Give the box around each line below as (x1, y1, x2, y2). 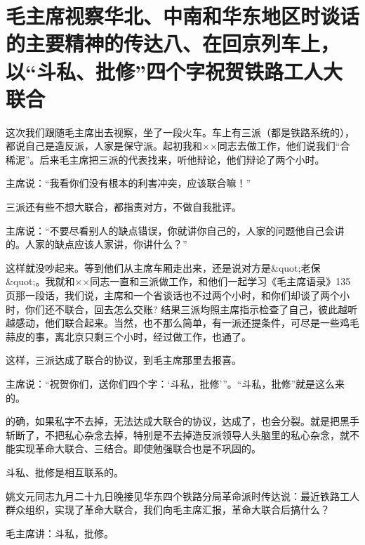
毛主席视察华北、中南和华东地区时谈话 (6, 1, 360, 30)
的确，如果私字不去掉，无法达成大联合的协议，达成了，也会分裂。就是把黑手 (6, 414, 359, 428)
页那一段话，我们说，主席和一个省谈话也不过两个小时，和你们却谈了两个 (6, 288, 340, 303)
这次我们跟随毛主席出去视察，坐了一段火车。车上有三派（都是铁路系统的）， (6, 124, 354, 139)
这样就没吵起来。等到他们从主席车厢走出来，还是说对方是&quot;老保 (6, 260, 321, 275)
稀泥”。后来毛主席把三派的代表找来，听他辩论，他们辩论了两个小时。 (6, 152, 325, 166)
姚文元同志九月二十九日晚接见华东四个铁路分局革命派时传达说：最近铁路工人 (6, 488, 359, 503)
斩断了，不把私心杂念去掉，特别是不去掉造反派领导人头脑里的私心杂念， (6, 427, 340, 442)
